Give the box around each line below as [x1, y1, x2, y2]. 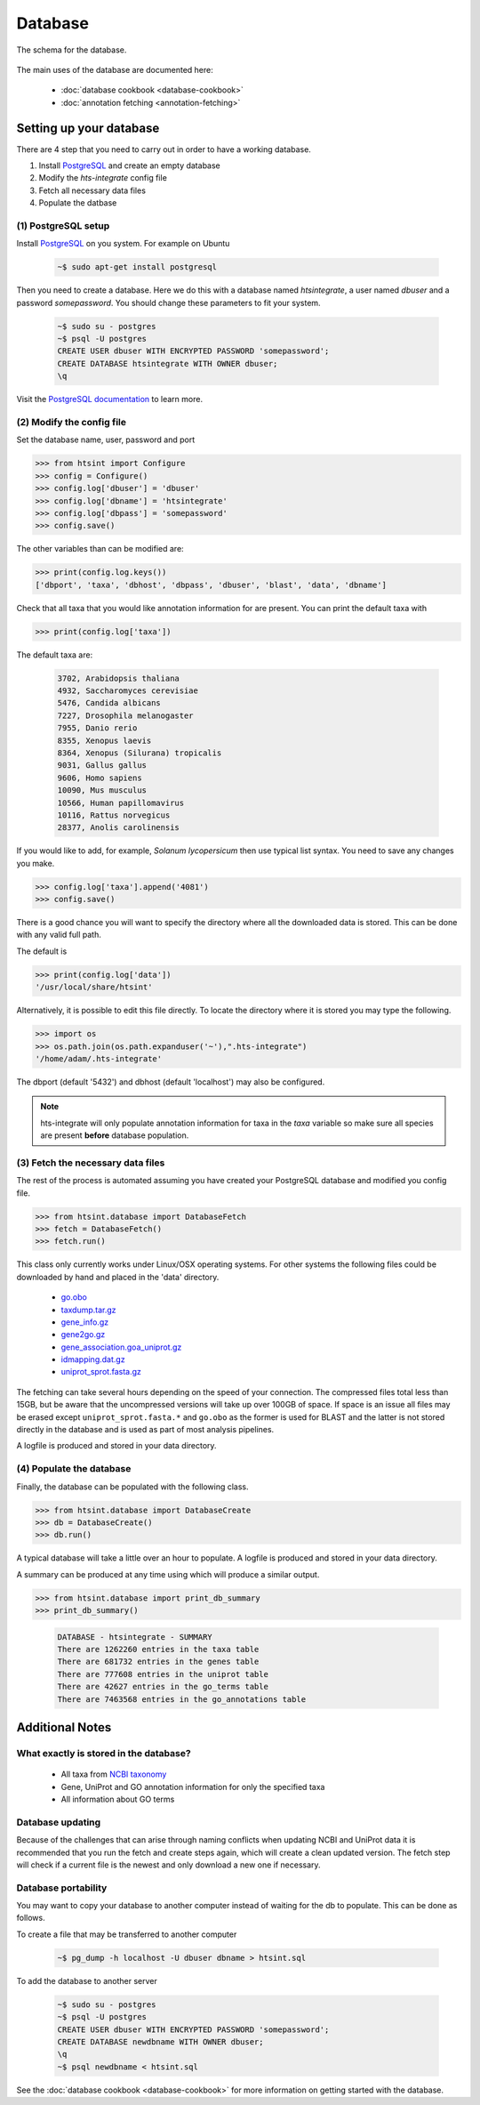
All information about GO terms [60, 1794, 175, 1804]
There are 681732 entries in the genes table [57, 1657, 260, 1667]
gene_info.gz [60, 1317, 109, 1327]
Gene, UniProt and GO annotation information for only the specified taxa [60, 1781, 325, 1792]
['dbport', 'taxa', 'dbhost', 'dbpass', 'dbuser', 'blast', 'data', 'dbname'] [35, 579, 387, 590]
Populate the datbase [38, 198, 117, 208]
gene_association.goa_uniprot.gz [60, 1342, 182, 1352]
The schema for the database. [16, 44, 127, 55]
